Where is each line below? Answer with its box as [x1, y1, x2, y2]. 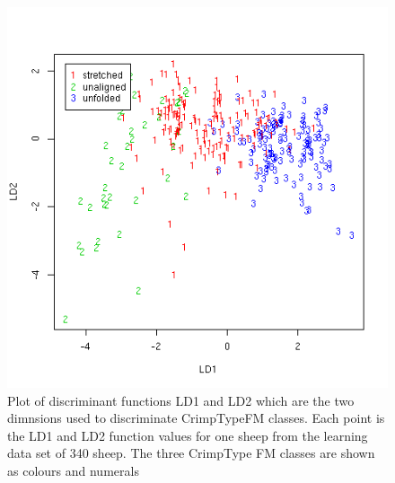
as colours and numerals [7, 461, 139, 479]
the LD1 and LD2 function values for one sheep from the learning [7, 426, 368, 444]
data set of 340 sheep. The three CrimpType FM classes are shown [7, 443, 375, 462]
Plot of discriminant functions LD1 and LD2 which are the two [7, 391, 355, 409]
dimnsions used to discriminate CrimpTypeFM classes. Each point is [7, 408, 385, 427]
